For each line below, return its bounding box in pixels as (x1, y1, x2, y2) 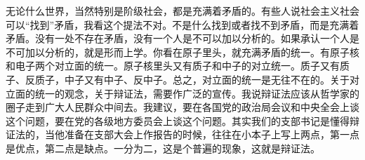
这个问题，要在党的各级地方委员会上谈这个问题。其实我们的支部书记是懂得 (6, 113, 350, 128)
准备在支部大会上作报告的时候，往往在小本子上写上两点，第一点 (64, 127, 359, 142)
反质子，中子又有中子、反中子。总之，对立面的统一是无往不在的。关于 (25, 72, 350, 86)
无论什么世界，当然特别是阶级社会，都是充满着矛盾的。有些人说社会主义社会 (6, 4, 359, 18)
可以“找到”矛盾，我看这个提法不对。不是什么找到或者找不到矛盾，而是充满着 (6, 17, 359, 32)
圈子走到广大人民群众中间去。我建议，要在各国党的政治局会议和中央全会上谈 (6, 100, 359, 114)
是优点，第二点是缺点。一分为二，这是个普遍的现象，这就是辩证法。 (6, 140, 320, 155)
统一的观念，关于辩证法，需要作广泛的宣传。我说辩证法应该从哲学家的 (34, 86, 359, 100)
